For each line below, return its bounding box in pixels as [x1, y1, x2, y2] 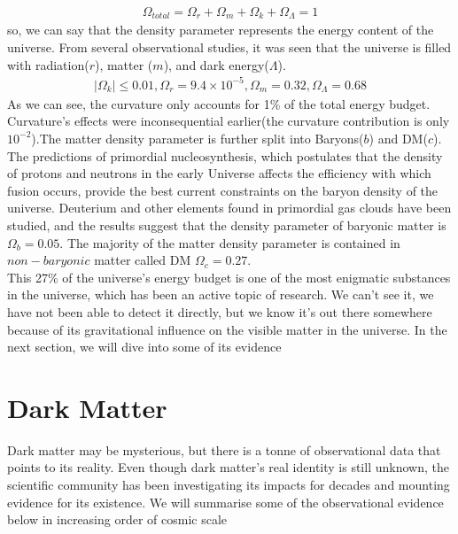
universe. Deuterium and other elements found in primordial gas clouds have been [7, 198, 452, 217]
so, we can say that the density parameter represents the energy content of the [7, 20, 434, 39]
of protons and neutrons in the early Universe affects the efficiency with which [7, 164, 431, 182]
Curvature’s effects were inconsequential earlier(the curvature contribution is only [7, 112, 450, 130]
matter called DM [94, 251, 191, 269]
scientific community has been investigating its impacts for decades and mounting [7, 476, 450, 494]
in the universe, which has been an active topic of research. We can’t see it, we [7, 285, 434, 304]
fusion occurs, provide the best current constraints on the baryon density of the [7, 181, 439, 199]
